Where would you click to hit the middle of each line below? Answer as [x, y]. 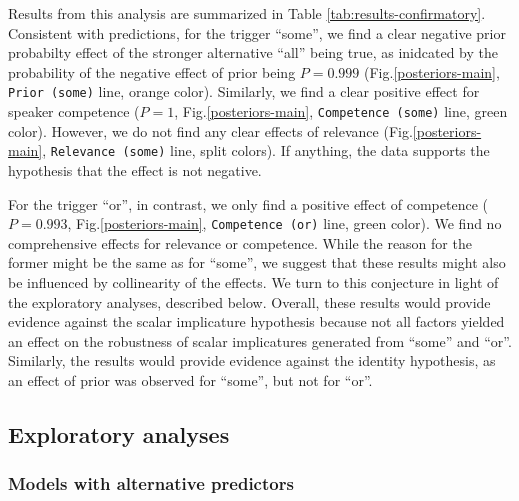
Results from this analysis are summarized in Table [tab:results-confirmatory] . [247, 13]
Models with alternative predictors [151, 483]
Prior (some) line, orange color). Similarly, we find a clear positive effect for [244, 91]
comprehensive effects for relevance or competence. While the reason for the [240, 242]
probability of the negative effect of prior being [152, 71]
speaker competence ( [74, 111]
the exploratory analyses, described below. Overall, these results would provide [249, 301]
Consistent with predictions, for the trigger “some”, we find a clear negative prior [257, 32]
